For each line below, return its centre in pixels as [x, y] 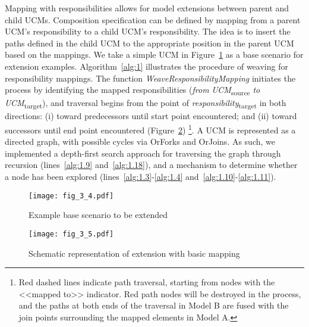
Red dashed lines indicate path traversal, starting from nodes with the [147, 282]
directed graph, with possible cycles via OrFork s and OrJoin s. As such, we [140, 141]
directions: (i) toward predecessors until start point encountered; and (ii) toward [151, 116]
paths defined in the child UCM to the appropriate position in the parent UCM [149, 43]
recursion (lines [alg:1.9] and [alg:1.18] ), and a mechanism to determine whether [151, 165]
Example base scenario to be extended [98, 215]
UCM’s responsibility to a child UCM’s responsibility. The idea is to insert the [148, 31]
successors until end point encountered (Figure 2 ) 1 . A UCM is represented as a [150, 129]
